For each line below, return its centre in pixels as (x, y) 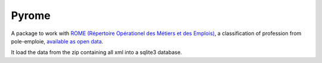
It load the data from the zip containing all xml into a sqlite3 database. (97, 52)
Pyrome (31, 15)
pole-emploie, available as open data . (57, 41)
